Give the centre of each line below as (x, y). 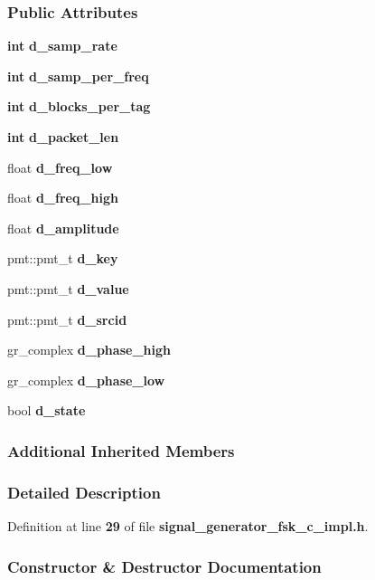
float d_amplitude (63, 228)
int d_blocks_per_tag (79, 106)
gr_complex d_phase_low (86, 380)
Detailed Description (84, 492)
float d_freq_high (63, 198)
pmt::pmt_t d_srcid (67, 319)
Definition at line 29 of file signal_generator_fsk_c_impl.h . (188, 526)
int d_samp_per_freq (78, 76)
